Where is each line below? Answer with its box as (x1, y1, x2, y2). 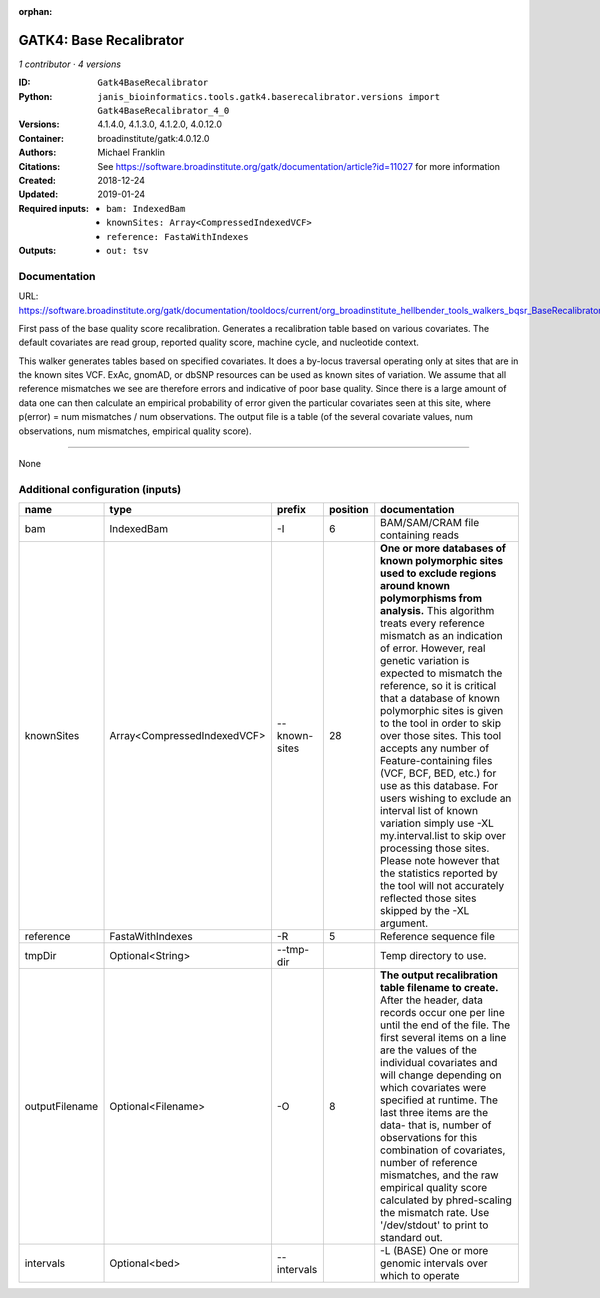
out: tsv (106, 245, 149, 256)
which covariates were (380, 1081, 487, 1095)
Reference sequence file (380, 930, 495, 944)
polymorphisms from (380, 591, 482, 605)
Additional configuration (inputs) (18, 482, 182, 496)
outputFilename (24, 1100, 99, 1114)
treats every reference (380, 616, 485, 630)
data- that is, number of (380, 1118, 492, 1132)
